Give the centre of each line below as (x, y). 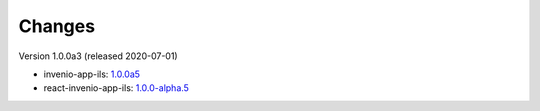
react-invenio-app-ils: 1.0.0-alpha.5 (116, 88)
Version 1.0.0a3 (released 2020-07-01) (98, 56)
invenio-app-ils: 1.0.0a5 (91, 74)
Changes (56, 26)
